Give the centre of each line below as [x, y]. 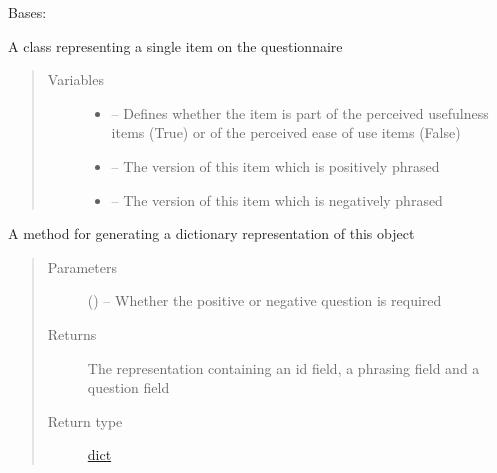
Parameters [82, 266]
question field [128, 387]
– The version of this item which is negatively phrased [277, 199]
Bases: [27, 12]
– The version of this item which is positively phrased [275, 165]
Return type [85, 420]
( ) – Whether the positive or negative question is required [264, 300]
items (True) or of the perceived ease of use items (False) [286, 132]
